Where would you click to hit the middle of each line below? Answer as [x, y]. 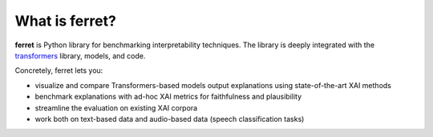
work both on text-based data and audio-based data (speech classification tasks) [170, 119]
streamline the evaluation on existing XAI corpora [116, 107]
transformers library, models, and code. [80, 55]
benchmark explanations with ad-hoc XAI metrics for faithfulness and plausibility [168, 97]
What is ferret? [65, 21]
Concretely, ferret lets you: [59, 71]
